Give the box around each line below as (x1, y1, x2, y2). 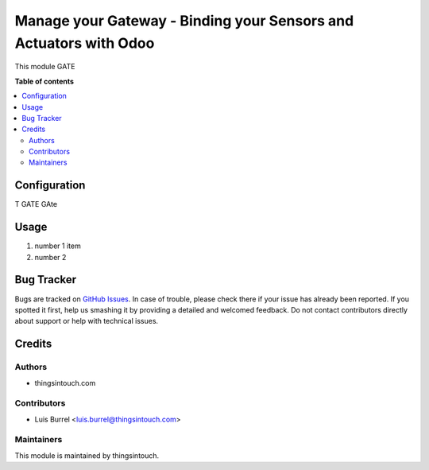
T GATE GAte (14, 200, 58, 209)
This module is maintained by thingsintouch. (14, 450, 160, 460)
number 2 (34, 252, 67, 262)
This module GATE (14, 62, 75, 72)
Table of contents (14, 76, 75, 86)
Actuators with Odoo (14, 34, 155, 52)
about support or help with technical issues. (14, 317, 159, 326)
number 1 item (34, 241, 81, 251)
